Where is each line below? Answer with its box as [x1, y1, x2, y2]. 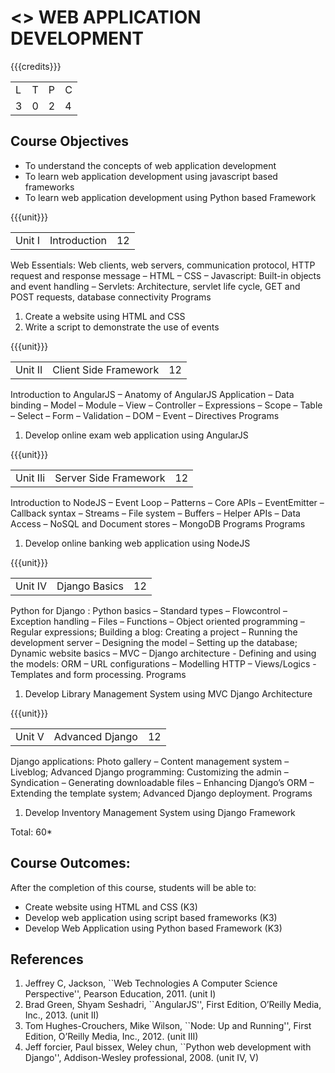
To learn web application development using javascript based [24, 170, 278, 182]
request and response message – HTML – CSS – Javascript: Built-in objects [10, 269, 322, 281]
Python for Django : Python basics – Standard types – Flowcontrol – [10, 604, 288, 616]
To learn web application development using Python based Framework [24, 191, 317, 203]
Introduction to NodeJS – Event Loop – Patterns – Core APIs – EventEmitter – [10, 496, 325, 508]
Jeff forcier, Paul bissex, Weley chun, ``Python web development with [24, 1041, 312, 1053]
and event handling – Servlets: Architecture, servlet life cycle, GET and [10, 280, 301, 292]
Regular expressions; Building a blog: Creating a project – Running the [10, 626, 298, 638]
